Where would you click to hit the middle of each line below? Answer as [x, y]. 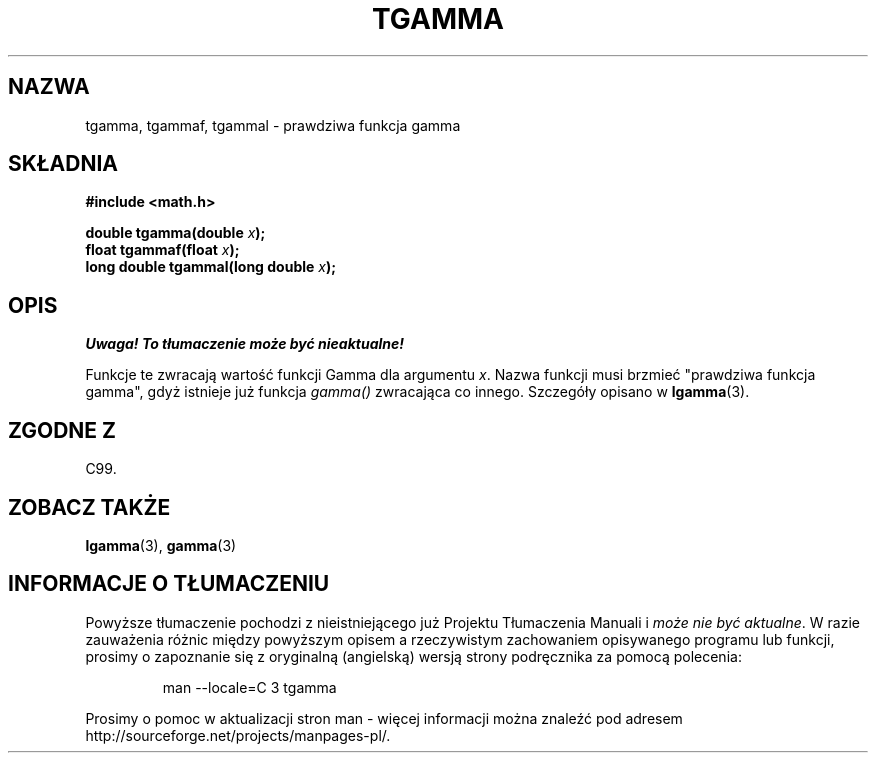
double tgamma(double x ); [175, 233]
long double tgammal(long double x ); [211, 267]
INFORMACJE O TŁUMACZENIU [169, 584]
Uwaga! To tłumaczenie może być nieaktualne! [245, 344]
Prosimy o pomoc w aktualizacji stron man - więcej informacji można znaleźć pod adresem [384, 718]
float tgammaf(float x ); [162, 250]
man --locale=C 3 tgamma [249, 687]
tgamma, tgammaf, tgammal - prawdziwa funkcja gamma [273, 125]
